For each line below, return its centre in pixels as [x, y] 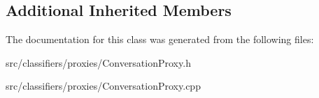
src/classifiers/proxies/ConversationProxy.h [98, 62]
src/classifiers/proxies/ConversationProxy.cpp [103, 86]
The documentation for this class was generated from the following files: [160, 39]
